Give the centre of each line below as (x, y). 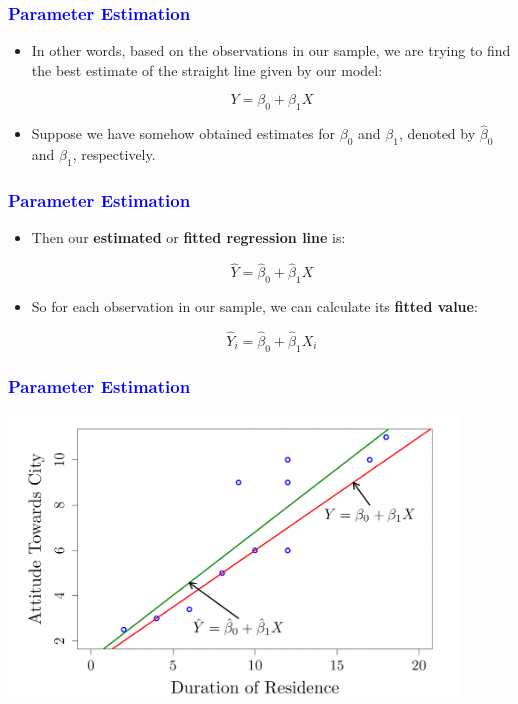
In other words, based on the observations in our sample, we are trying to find (271, 50)
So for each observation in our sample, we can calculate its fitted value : (254, 306)
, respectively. (114, 154)
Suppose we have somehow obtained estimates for (183, 133)
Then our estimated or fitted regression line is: (188, 237)
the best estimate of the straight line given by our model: (207, 69)
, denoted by (437, 133)
